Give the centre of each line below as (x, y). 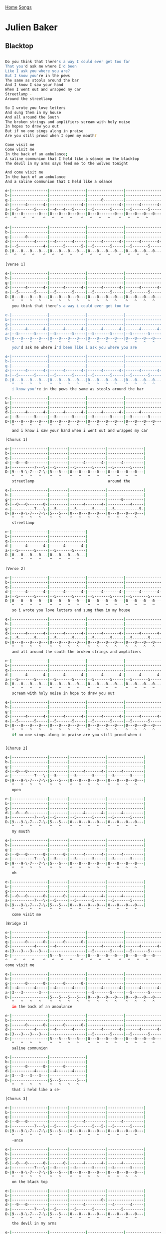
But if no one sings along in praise (44, 131)
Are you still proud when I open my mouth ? (51, 136)
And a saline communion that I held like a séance (59, 182)
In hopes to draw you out (32, 126)
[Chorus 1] (16, 440)
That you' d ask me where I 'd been (41, 66)
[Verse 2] (15, 569)
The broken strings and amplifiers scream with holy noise (68, 122)
